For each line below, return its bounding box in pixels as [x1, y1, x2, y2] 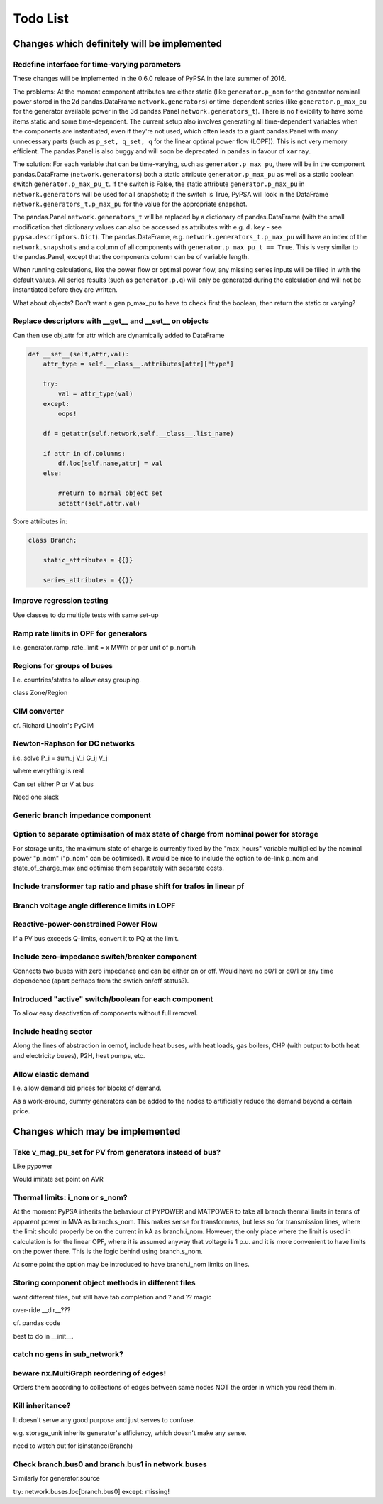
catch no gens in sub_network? [13, 1349, 124, 1359]
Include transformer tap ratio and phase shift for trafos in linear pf [13, 881, 245, 891]
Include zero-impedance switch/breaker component [13, 952, 198, 961]
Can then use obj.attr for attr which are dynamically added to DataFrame [13, 331, 225, 339]
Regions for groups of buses [13, 660, 113, 670]
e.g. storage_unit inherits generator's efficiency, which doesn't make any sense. [13, 1428, 248, 1437]
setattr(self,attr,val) [57, 499, 141, 507]
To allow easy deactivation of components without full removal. [13, 1009, 199, 1018]
